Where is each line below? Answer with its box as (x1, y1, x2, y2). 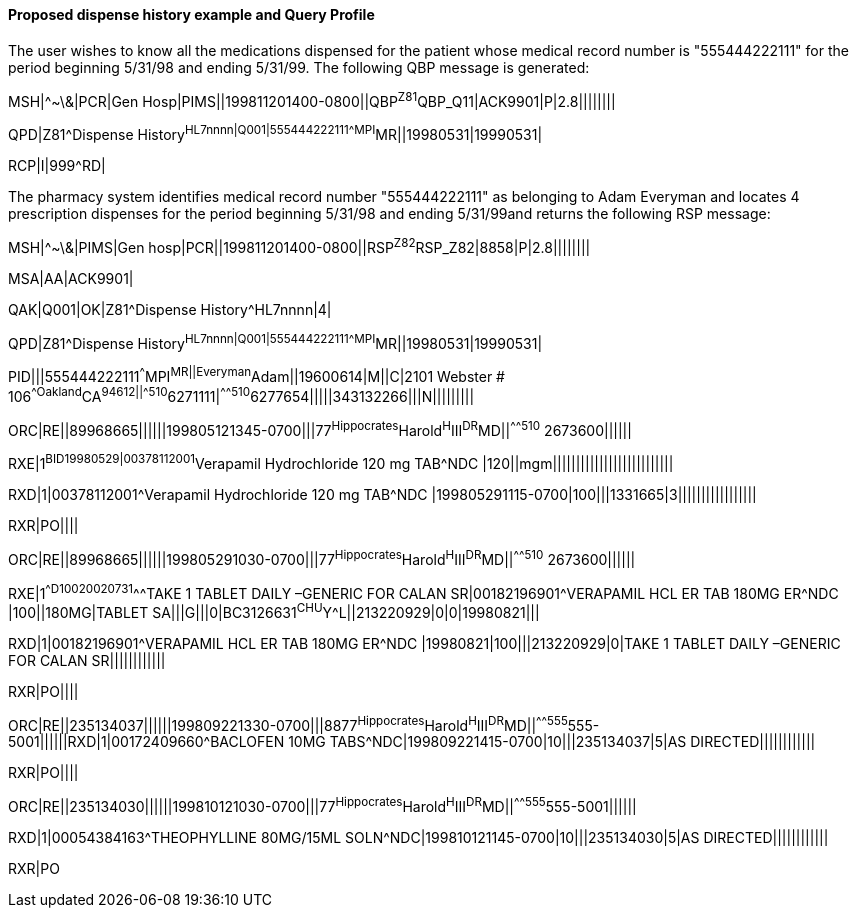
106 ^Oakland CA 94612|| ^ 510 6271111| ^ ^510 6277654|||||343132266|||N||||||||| (8, 384, 475, 405)
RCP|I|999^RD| (8, 156, 106, 174)
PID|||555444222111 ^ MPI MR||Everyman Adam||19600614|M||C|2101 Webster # (8, 365, 505, 385)
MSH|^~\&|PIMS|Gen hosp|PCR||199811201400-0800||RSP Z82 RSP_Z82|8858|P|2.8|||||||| (8, 235, 591, 256)
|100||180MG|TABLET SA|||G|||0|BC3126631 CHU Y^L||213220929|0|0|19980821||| (8, 601, 540, 621)
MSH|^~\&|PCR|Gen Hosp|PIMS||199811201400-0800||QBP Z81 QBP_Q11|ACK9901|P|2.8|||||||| (8, 89, 616, 110)
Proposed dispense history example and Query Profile (8, 6, 375, 23)
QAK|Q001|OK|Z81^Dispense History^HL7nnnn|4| (8, 300, 332, 318)
